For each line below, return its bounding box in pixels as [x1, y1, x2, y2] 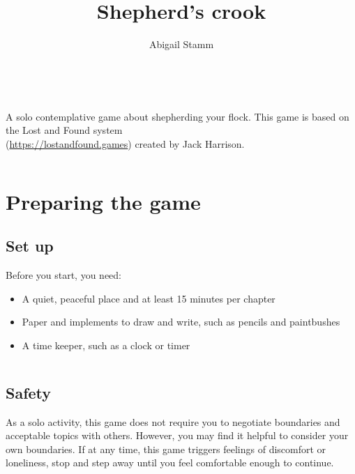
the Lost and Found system [6, 123, 123, 137]
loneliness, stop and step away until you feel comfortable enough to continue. [6, 455, 334, 470]
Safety [6, 381, 52, 403]
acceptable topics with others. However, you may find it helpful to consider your [6, 428, 349, 443]
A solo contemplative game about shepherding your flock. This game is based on [6, 109, 349, 123]
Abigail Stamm [149, 37, 214, 52]
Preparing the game [6, 187, 201, 215]
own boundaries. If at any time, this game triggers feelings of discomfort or [6, 441, 326, 456]
